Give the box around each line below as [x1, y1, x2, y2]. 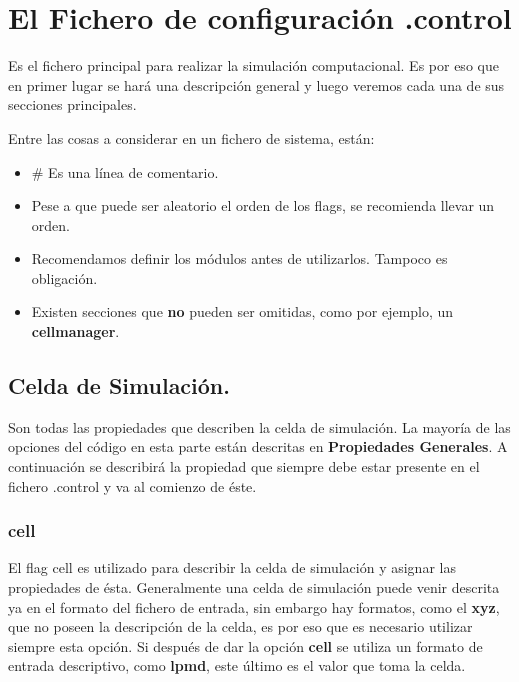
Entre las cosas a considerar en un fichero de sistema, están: [8, 127, 375, 148]
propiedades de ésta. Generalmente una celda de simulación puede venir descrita [8, 577, 500, 598]
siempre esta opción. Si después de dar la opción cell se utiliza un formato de [8, 635, 483, 656]
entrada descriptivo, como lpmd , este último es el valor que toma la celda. [8, 655, 466, 676]
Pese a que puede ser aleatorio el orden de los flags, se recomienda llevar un [31, 195, 495, 216]
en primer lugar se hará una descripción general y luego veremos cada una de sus [8, 74, 505, 95]
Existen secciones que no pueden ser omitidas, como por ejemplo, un [31, 301, 454, 322]
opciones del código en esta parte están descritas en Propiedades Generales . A [8, 436, 508, 457]
